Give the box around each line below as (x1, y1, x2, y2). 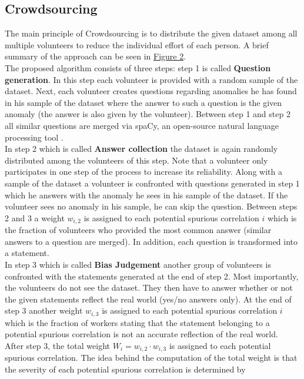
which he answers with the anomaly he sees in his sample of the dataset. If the (5, 188, 288, 201)
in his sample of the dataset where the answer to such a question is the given (5, 96, 282, 108)
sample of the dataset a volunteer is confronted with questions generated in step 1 (5, 177, 300, 189)
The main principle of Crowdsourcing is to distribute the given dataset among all (5, 27, 298, 39)
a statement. (5, 247, 49, 259)
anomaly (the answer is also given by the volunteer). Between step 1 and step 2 (5, 108, 290, 120)
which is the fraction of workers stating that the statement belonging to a (5, 316, 270, 328)
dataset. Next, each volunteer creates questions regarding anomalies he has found (5, 85, 297, 97)
